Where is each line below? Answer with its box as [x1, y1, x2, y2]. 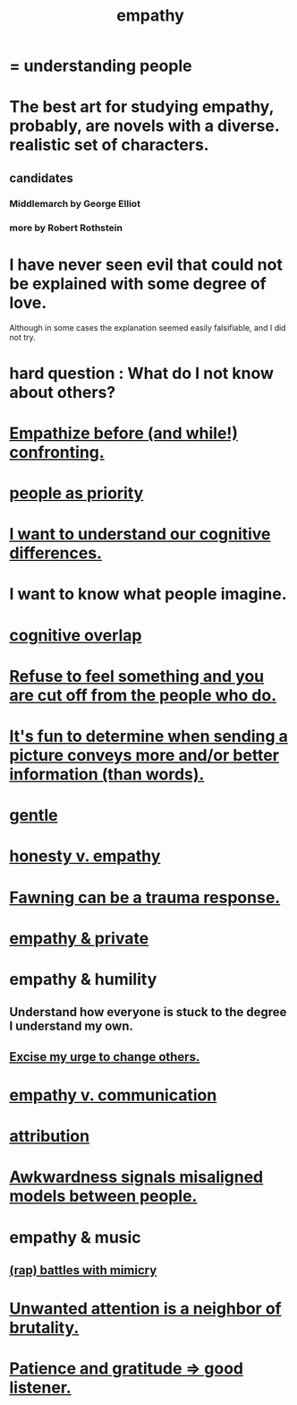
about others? [9, 382, 116, 402]
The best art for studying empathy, [9, 97, 275, 117]
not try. [9, 332, 36, 342]
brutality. [9, 1318, 80, 1338]
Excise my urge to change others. [9, 1049, 200, 1065]
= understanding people [9, 56, 192, 76]
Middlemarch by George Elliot [9, 197, 141, 210]
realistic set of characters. [9, 135, 209, 155]
